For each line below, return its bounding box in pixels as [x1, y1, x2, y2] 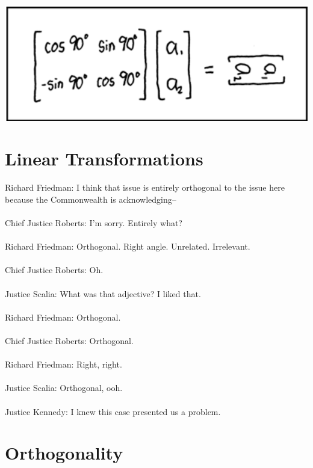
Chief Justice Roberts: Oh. [5, 263, 104, 276]
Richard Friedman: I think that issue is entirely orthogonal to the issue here [5, 181, 285, 194]
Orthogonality [5, 440, 123, 465]
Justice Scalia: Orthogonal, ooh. [5, 381, 123, 394]
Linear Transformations [5, 146, 203, 171]
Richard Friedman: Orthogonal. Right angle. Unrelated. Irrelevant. [5, 240, 250, 253]
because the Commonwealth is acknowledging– [5, 192, 176, 205]
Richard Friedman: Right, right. [5, 358, 122, 371]
